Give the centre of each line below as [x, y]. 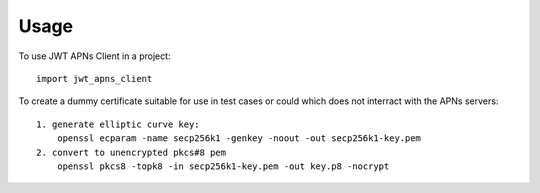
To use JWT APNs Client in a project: [94, 56]
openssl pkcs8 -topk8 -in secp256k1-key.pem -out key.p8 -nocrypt [223, 166]
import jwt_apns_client [94, 78]
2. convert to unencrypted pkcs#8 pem [131, 152]
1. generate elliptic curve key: [118, 124]
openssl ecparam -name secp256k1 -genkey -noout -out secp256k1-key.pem [239, 138]
